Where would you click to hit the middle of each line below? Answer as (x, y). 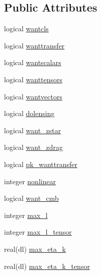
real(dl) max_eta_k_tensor (47, 266)
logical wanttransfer (34, 45)
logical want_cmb (31, 198)
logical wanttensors (33, 79)
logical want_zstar (33, 130)
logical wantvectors (33, 96)
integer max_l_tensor (38, 232)
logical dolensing (29, 113)
